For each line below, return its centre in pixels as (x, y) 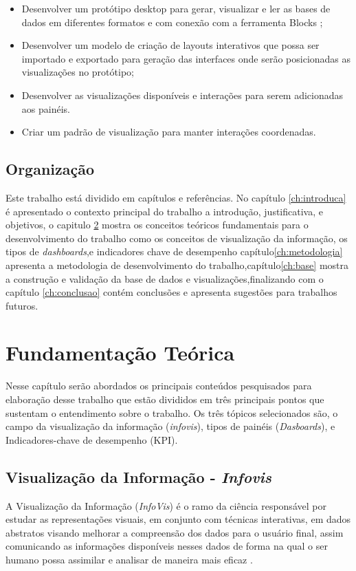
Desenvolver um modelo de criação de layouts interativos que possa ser (170, 45)
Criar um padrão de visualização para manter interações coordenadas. (169, 132)
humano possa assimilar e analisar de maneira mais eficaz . (129, 559)
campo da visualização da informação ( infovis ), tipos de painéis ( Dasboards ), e (170, 426)
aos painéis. (46, 108)
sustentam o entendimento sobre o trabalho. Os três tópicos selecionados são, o (172, 412)
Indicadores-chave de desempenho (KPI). (92, 439)
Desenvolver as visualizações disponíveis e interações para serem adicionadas (182, 95)
